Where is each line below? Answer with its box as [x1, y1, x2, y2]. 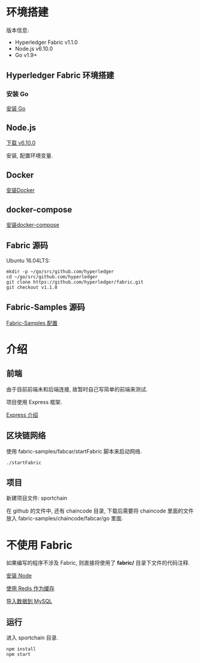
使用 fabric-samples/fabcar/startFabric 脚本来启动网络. [6, 447, 142, 455]
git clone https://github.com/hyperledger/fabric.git [6, 279, 144, 285]
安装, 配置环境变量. [6, 152, 53, 160]
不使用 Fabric [6, 538, 73, 552]
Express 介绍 [6, 411, 38, 419]
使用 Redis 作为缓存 [6, 585, 55, 592]
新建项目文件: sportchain [6, 494, 68, 502]
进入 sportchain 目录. [6, 634, 58, 641]
